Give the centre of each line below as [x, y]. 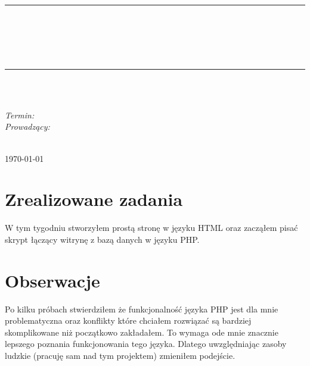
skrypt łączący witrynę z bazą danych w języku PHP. [102, 239]
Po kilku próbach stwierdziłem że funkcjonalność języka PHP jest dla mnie [142, 309]
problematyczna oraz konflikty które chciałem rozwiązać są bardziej [128, 320]
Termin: [20, 115]
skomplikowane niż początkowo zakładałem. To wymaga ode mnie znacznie [142, 332]
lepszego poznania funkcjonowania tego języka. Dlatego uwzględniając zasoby [146, 344]
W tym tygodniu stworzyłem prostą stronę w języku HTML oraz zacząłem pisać [151, 228]
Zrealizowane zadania [94, 199]
